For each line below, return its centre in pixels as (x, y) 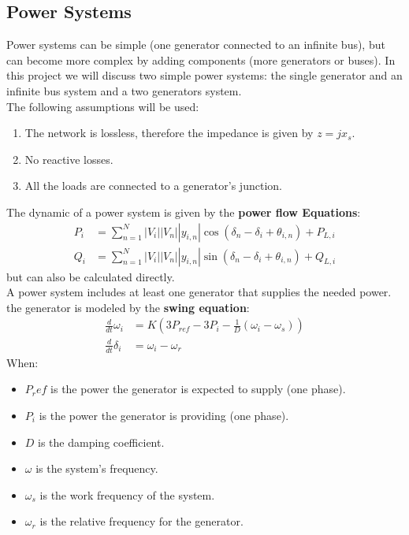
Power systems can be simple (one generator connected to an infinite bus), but (196, 45)
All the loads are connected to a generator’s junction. (153, 186)
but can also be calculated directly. (91, 276)
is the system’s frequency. (97, 468)
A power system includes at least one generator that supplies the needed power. (199, 292)
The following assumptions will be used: (103, 106)
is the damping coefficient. (101, 442)
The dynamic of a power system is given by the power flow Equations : (184, 212)
